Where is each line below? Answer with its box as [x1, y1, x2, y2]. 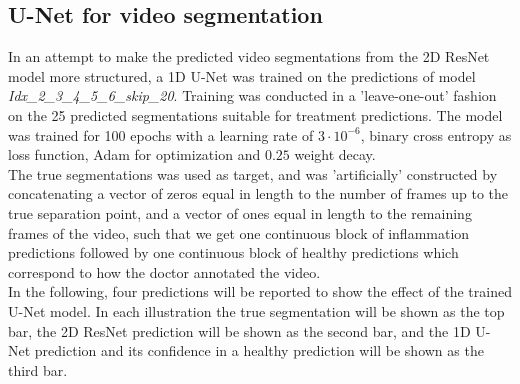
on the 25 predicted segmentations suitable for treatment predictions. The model [8, 104, 503, 125]
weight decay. [294, 144, 376, 165]
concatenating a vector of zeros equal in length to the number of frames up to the [8, 183, 509, 204]
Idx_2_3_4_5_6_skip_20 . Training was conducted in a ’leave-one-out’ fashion [8, 85, 497, 106]
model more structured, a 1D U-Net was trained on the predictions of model [8, 65, 476, 86]
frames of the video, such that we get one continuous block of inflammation [8, 222, 470, 243]
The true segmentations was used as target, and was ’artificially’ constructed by [8, 163, 498, 184]
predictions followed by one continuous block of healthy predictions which [8, 242, 459, 263]
